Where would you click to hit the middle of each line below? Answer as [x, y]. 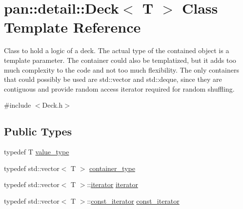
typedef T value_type [37, 152]
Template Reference [72, 27]
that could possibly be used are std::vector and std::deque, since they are [113, 79]
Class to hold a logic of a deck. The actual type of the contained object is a [117, 50]
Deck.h [52, 105]
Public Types [38, 131]
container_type [112, 168]
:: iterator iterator [112, 184]
